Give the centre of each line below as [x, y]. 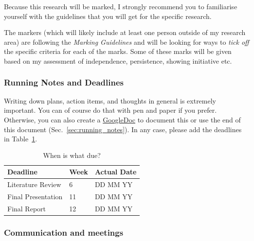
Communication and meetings [64, 232]
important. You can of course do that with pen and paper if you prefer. [110, 110]
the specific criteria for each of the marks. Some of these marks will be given [118, 51]
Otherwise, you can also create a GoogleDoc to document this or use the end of [122, 119]
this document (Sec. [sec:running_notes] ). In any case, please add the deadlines [123, 129]
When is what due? [72, 155]
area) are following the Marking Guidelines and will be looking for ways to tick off [127, 42]
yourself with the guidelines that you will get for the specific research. [108, 16]
